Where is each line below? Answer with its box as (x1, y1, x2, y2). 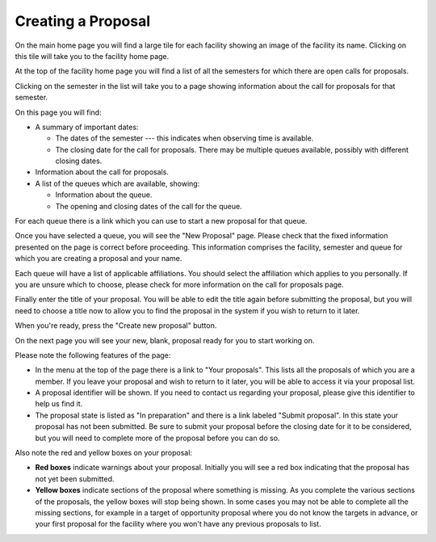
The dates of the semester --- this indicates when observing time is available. (55, 133, 314, 143)
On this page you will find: (15, 107, 102, 117)
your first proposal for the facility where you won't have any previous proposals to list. (35, 519, 322, 529)
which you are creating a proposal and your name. (15, 254, 182, 263)
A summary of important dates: (35, 122, 139, 132)
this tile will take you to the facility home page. (15, 51, 170, 61)
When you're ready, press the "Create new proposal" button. (15, 321, 217, 330)
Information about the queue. (55, 190, 153, 200)
